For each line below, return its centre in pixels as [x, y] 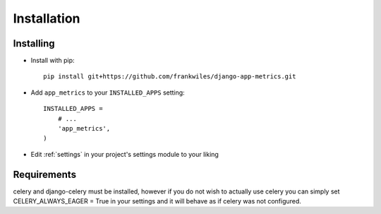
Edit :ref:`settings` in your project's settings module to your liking [125, 154]
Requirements [45, 174]
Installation [47, 18]
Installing [34, 43]
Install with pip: [53, 61]
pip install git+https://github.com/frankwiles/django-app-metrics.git [170, 77]
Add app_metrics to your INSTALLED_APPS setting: [108, 93]
